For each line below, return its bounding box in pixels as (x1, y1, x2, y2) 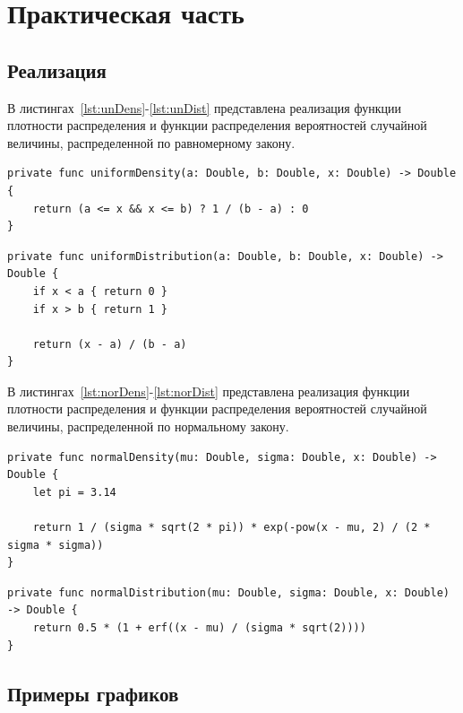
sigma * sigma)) (7, 538, 104, 552)
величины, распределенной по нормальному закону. (7, 417, 289, 436)
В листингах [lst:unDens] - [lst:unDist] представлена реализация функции (7, 98, 401, 117)
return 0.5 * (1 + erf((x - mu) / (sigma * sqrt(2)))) (32, 622, 366, 635)
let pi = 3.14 (32, 485, 116, 499)
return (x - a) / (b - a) (32, 337, 187, 351)
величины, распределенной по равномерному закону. (7, 133, 296, 152)
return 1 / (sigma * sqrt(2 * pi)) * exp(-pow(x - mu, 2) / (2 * (32, 521, 431, 535)
